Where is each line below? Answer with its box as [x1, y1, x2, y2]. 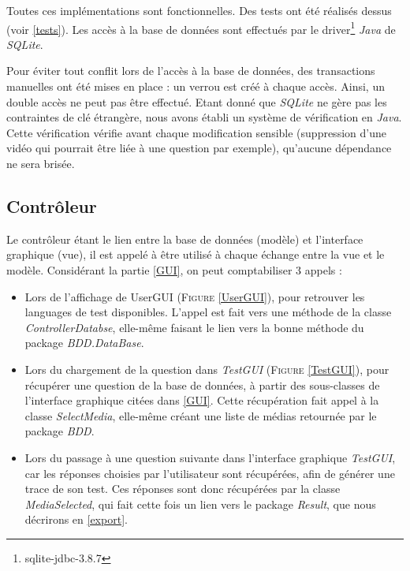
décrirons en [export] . [24, 511, 128, 528]
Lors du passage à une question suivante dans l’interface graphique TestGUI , [24, 449, 396, 465]
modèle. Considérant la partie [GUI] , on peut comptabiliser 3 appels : [6, 261, 342, 278]
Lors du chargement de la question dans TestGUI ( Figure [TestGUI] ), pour [24, 360, 389, 377]
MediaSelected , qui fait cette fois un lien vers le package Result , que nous [24, 495, 376, 512]
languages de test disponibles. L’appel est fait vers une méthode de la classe [24, 304, 392, 320]
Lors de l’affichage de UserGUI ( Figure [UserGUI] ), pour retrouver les [24, 288, 365, 304]
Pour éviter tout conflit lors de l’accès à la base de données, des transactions [6, 62, 375, 79]
